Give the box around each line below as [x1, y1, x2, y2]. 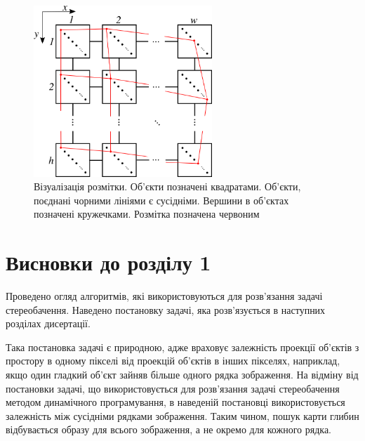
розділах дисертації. [6, 316, 91, 331]
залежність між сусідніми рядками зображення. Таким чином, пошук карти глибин [6, 408, 359, 423]
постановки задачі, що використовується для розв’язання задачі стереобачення [6, 381, 340, 395]
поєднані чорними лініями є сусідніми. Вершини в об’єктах [34, 192, 289, 207]
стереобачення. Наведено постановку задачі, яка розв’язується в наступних [6, 302, 326, 317]
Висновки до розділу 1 [6, 248, 211, 277]
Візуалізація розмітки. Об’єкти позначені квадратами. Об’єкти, [34, 179, 301, 194]
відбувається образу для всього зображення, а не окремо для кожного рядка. [6, 422, 331, 437]
